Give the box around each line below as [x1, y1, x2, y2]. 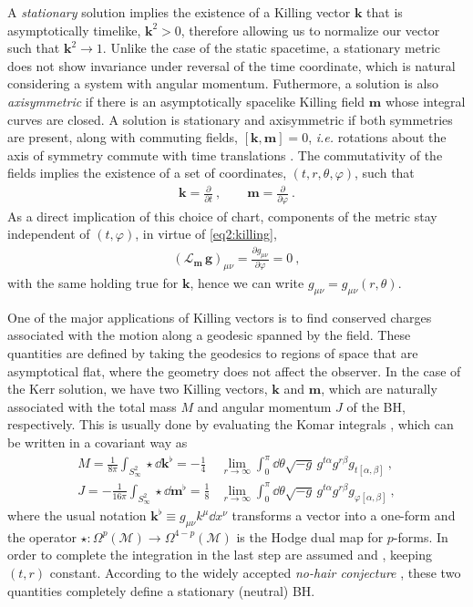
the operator [7, 527, 77, 546]
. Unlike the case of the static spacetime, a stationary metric [102, 38, 441, 57]
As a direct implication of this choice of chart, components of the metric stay [7, 206, 437, 225]
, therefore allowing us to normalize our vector [180, 20, 440, 39]
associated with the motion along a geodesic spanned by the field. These [7, 325, 411, 345]
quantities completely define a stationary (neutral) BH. [7, 581, 315, 600]
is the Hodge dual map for [236, 527, 384, 546]
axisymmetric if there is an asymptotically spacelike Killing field [7, 91, 365, 110]
